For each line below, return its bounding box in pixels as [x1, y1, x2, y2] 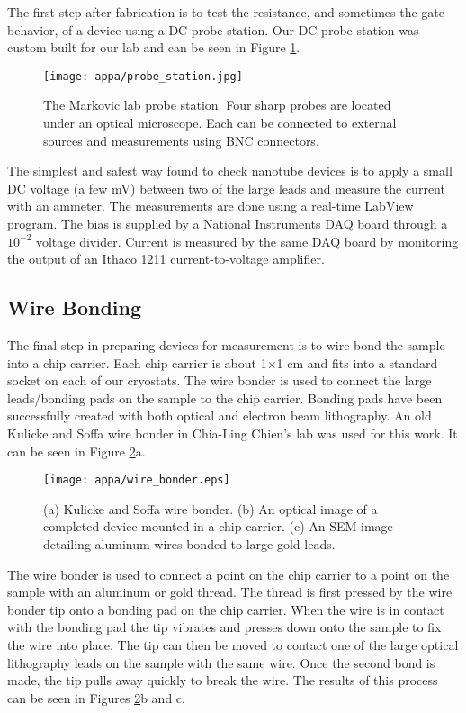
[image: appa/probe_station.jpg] [43, 69, 243, 83]
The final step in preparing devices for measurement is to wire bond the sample [7, 335, 445, 354]
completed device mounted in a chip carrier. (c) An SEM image [43, 517, 393, 536]
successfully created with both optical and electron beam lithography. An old [7, 406, 432, 425]
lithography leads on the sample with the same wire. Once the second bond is [7, 653, 435, 672]
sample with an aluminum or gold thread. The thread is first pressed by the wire [7, 582, 453, 601]
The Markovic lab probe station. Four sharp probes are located [43, 95, 391, 114]
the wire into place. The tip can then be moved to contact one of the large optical [7, 635, 459, 654]
